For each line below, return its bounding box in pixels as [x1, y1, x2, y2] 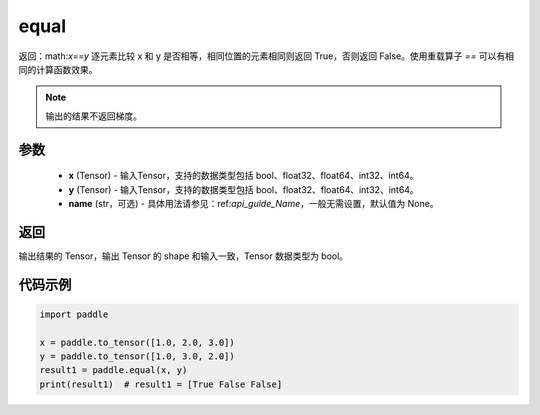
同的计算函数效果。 [18, 63, 98, 75]
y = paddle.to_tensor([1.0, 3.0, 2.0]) [39, 350, 235, 362]
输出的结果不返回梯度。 [45, 110, 142, 122]
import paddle [39, 308, 109, 320]
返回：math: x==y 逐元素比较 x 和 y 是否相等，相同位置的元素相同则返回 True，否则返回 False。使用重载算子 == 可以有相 [18, 50, 515, 62]
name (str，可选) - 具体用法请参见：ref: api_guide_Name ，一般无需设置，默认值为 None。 [68, 197, 439, 209]
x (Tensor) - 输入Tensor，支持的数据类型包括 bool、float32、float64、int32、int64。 [68, 170, 419, 182]
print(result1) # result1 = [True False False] [39, 378, 283, 390]
